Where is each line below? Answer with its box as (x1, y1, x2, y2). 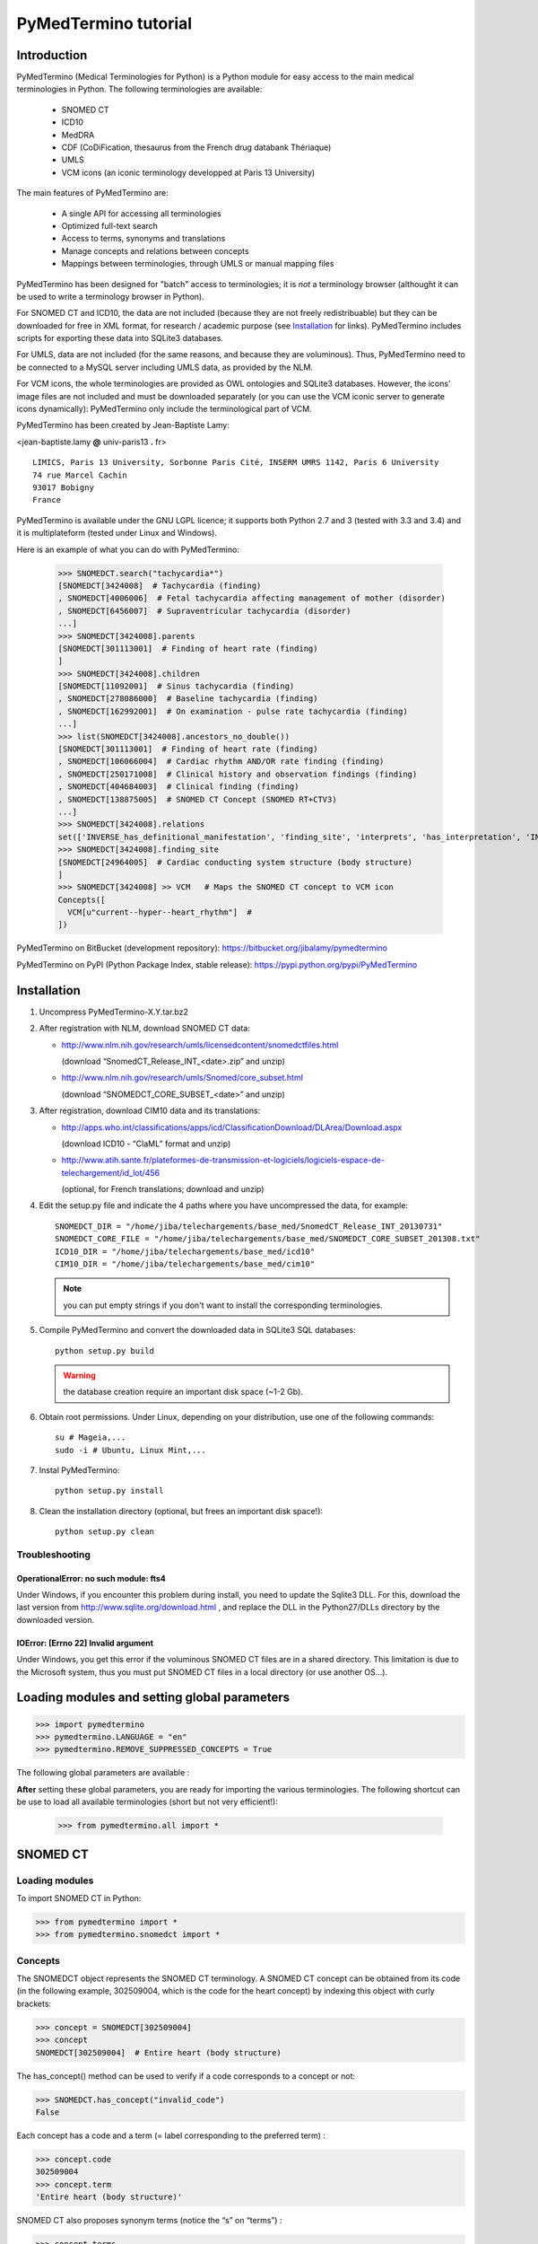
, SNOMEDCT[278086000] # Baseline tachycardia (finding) (57, 694, 318, 704)
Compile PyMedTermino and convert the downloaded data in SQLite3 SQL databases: (39, 1325, 356, 1336)
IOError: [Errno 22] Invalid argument (16, 1637, 154, 1648)
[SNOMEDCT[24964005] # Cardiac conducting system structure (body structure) (57, 857, 412, 867)
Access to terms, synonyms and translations (61, 233, 226, 244)
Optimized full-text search (61, 220, 159, 231)
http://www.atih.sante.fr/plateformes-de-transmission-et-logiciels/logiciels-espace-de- (61, 1154, 386, 1166)
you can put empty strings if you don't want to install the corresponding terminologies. (63, 1300, 383, 1310)
